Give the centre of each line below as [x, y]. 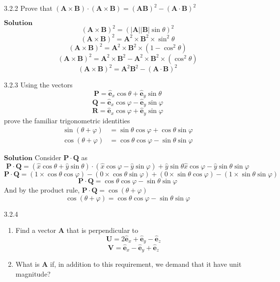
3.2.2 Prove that [28, 8]
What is [28, 264]
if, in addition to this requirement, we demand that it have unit [146, 264]
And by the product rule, [42, 189]
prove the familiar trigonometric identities [67, 120]
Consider [48, 157]
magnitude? [33, 273]
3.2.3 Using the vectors [38, 85]
